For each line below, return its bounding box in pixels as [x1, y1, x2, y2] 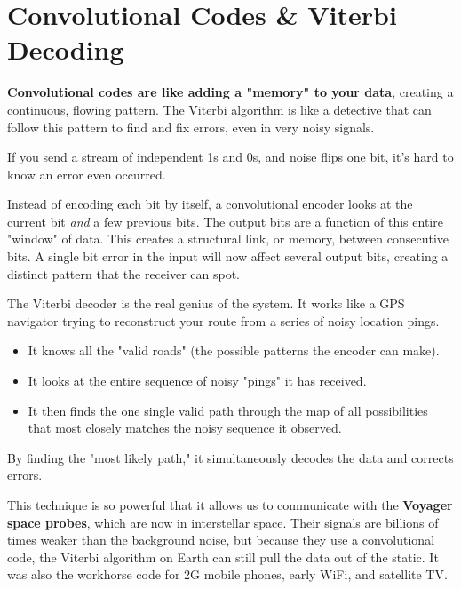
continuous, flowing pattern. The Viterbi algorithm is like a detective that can [7, 99, 432, 118]
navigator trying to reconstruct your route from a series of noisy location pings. [7, 311, 440, 330]
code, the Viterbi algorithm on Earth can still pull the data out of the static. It [7, 547, 439, 566]
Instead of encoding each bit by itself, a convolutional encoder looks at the [7, 195, 413, 213]
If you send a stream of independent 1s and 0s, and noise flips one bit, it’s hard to [7, 147, 454, 166]
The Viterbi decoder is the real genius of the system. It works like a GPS [7, 294, 405, 313]
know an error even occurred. [7, 164, 166, 183]
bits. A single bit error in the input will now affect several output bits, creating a [7, 247, 449, 266]
